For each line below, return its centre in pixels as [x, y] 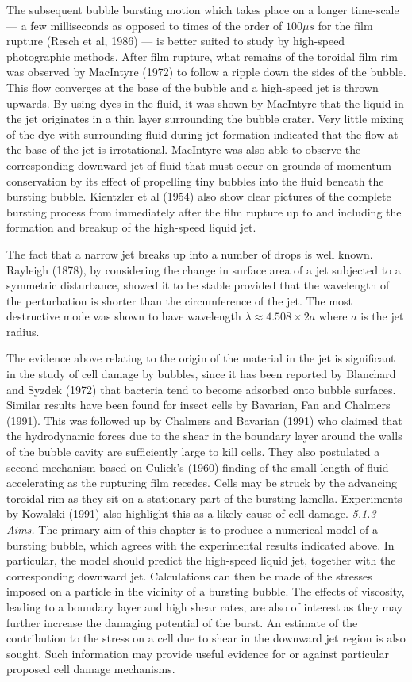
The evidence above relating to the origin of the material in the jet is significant [201, 358]
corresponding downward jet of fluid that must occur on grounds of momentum [199, 165]
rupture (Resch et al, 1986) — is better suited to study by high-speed [176, 41]
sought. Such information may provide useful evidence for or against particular [198, 653]
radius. [23, 331]
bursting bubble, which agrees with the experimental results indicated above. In [200, 544]
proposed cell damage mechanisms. [91, 669]
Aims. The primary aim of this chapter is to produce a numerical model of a [193, 529]
